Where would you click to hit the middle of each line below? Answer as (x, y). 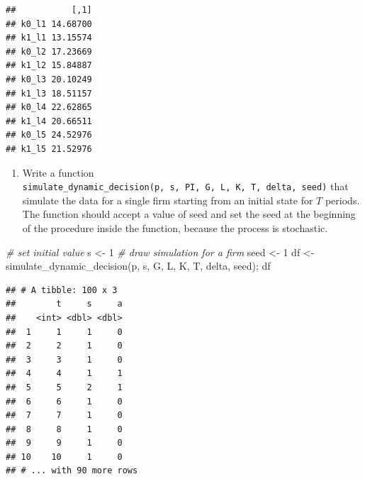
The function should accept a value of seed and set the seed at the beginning (189, 214)
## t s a (64, 304)
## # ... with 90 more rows (72, 471)
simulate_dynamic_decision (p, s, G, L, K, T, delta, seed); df (138, 266)
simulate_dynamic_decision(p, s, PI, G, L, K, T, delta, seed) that (185, 186)
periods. (342, 200)
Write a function (58, 172)
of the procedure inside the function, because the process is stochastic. (175, 227)
